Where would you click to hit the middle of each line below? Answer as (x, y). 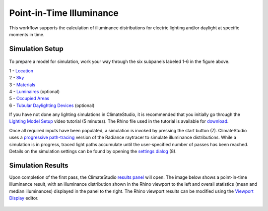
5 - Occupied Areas (29, 99)
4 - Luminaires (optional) (34, 91)
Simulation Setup (36, 49)
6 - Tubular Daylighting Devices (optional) (52, 105)
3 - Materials (22, 85)
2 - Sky (17, 78)
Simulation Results (39, 165)
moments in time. (27, 34)
